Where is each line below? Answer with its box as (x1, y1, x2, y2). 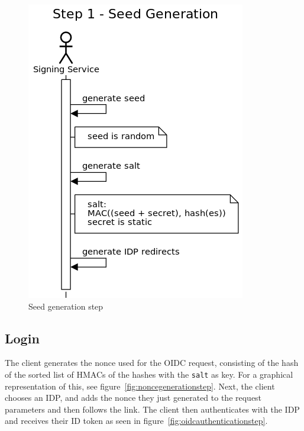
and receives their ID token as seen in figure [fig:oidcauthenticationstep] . (5, 414, 268, 427)
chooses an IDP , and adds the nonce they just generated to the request (5, 391, 262, 404)
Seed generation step (28, 300, 104, 312)
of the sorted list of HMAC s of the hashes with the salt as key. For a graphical (5, 368, 293, 380)
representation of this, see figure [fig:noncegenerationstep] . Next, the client (5, 379, 275, 392)
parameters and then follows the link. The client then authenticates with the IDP (5, 403, 300, 415)
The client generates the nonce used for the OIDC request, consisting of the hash (5, 356, 299, 369)
